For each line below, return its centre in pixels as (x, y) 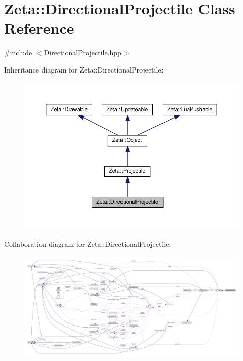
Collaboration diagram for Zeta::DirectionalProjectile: (88, 244)
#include (18, 52)
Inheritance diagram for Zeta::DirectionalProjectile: (84, 69)
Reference (39, 28)
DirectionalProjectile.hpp (83, 52)
